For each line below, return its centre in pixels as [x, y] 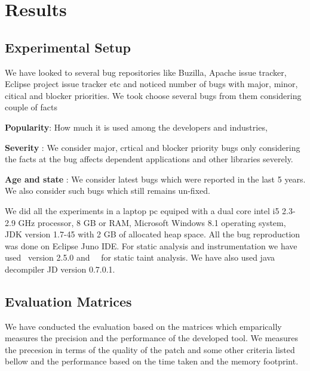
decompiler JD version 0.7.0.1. [60, 269]
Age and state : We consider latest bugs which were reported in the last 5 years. [155, 179]
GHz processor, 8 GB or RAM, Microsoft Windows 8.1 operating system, [152, 222]
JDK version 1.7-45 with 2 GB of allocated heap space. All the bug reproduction [153, 234]
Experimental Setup [68, 47]
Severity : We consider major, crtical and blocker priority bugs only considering [153, 147]
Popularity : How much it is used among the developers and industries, [136, 127]
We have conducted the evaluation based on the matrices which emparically [143, 326]
